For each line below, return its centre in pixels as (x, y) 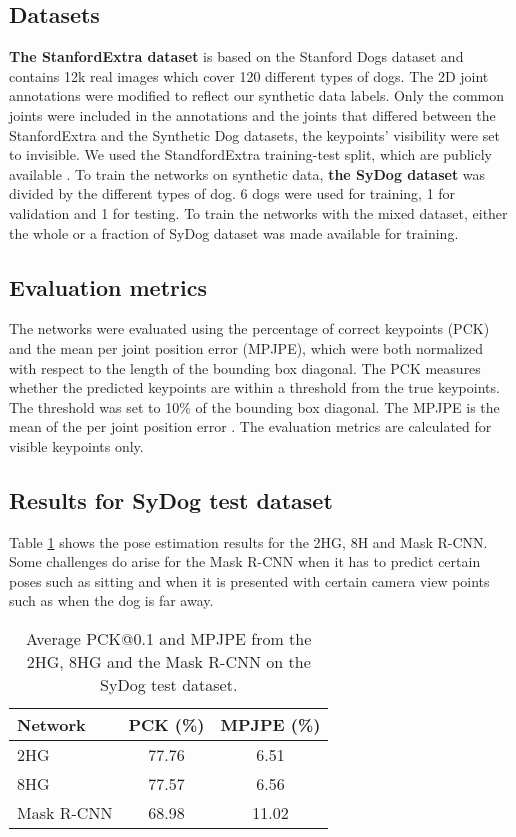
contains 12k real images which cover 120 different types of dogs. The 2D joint (249, 75)
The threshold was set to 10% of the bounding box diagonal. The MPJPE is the (254, 406)
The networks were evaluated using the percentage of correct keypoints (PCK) (249, 328)
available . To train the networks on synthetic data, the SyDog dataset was (247, 173)
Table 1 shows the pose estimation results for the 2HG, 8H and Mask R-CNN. (248, 541)
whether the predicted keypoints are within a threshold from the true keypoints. (254, 387)
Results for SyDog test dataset (171, 499)
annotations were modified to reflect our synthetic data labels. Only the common (257, 95)
